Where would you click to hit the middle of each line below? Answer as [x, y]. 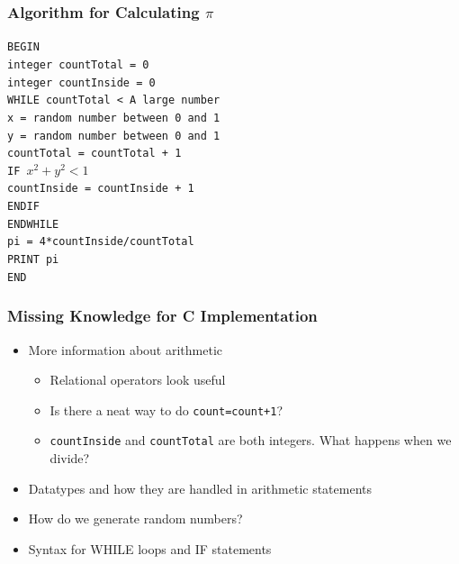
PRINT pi [33, 260]
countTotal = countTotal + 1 [94, 154]
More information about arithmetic [126, 349]
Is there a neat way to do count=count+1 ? [166, 409]
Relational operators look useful [138, 380]
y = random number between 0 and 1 [114, 136]
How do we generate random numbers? [135, 519]
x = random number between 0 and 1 [114, 118]
